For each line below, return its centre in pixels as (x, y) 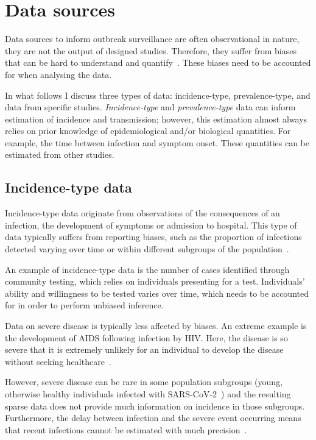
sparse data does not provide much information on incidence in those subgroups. (155, 406)
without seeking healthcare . (58, 361)
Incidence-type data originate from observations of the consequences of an (142, 213)
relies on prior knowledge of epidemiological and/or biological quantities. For (148, 131)
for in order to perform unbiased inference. (84, 305)
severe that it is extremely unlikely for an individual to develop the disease (144, 350)
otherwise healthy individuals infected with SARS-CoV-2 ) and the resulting (148, 393)
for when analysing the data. (58, 74)
